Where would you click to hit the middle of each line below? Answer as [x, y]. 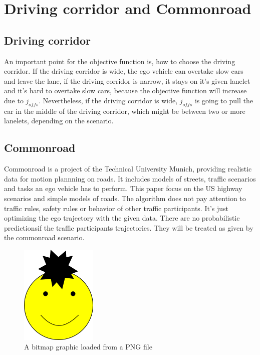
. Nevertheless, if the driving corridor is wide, [108, 100]
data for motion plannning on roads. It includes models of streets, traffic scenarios [130, 178]
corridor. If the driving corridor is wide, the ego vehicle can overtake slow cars [124, 71]
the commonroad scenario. [44, 237]
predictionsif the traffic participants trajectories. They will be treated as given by [129, 227]
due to [14, 100]
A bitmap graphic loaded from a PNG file [88, 347]
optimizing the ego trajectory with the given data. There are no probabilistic [122, 218]
